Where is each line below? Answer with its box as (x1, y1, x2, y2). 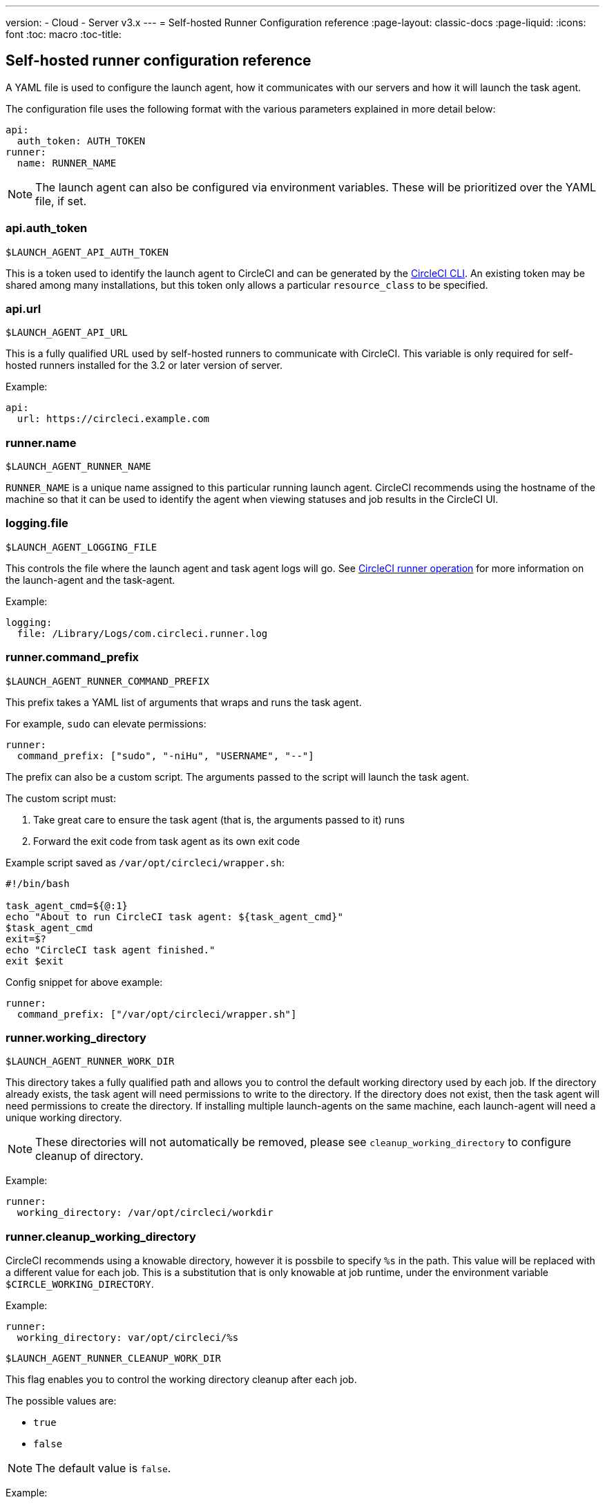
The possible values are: (6, 1395, 117, 1407)
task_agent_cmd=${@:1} (6, 899, 128, 911)
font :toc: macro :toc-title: (6, 28, 122, 40)
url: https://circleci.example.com (17, 413, 210, 425)
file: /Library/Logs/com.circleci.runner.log (17, 627, 268, 639)
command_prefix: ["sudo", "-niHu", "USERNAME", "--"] (17, 750, 314, 761)
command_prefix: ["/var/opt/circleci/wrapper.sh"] (17, 1008, 297, 1020)
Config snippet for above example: (6, 975, 163, 988)
